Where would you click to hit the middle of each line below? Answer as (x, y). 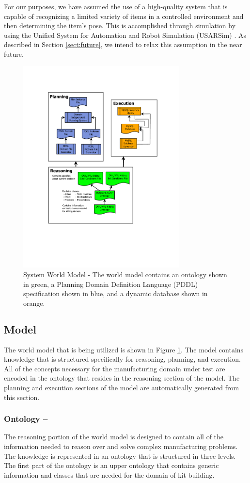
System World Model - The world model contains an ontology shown (125, 275)
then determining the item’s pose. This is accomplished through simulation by (120, 25)
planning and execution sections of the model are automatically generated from (122, 387)
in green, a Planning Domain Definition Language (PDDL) (111, 284)
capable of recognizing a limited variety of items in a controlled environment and (124, 16)
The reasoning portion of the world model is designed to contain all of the (114, 437)
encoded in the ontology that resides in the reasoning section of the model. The (122, 378)
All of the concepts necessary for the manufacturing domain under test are (115, 368)
